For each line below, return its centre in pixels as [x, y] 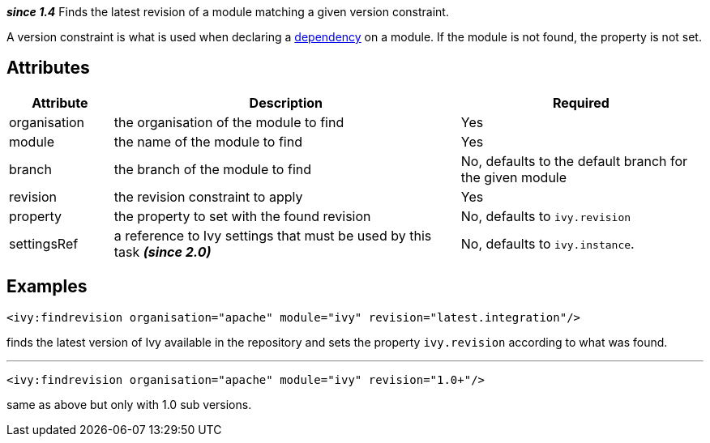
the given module [514, 177]
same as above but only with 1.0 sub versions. [129, 404]
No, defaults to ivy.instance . [547, 243]
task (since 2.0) [163, 251]
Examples [47, 287]
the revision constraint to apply [208, 196]
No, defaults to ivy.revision [546, 216]
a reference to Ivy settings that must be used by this [273, 235]
